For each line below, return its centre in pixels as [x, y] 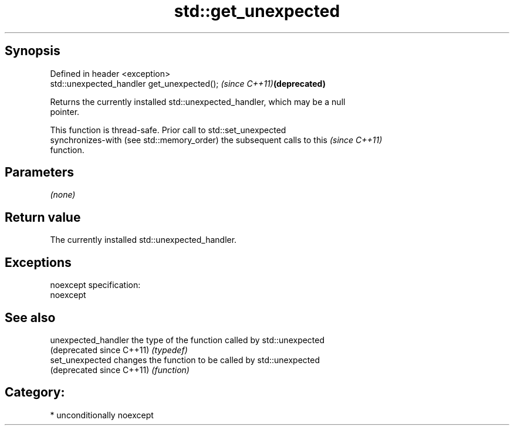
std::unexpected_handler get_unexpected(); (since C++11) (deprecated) [188, 83]
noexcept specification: [95, 285]
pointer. [65, 111]
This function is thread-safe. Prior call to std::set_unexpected [168, 130]
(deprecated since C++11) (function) [120, 370]
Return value [43, 217]
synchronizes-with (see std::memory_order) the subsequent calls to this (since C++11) [216, 140]
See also [30, 317]
